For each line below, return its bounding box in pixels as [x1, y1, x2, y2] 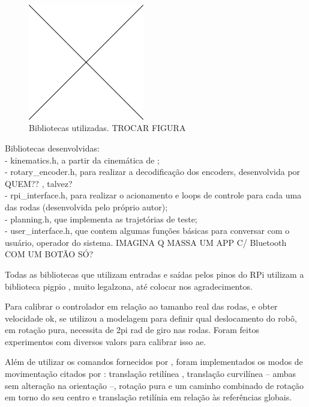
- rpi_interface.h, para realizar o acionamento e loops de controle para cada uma [5, 189, 302, 201]
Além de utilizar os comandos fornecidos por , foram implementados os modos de [5, 355, 303, 368]
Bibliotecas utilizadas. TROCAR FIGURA [29, 121, 186, 134]
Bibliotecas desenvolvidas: [5, 141, 100, 154]
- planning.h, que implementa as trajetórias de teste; [5, 212, 197, 225]
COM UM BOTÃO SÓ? [5, 248, 94, 260]
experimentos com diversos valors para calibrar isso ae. [5, 335, 206, 347]
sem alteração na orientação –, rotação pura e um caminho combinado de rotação [5, 379, 304, 391]
